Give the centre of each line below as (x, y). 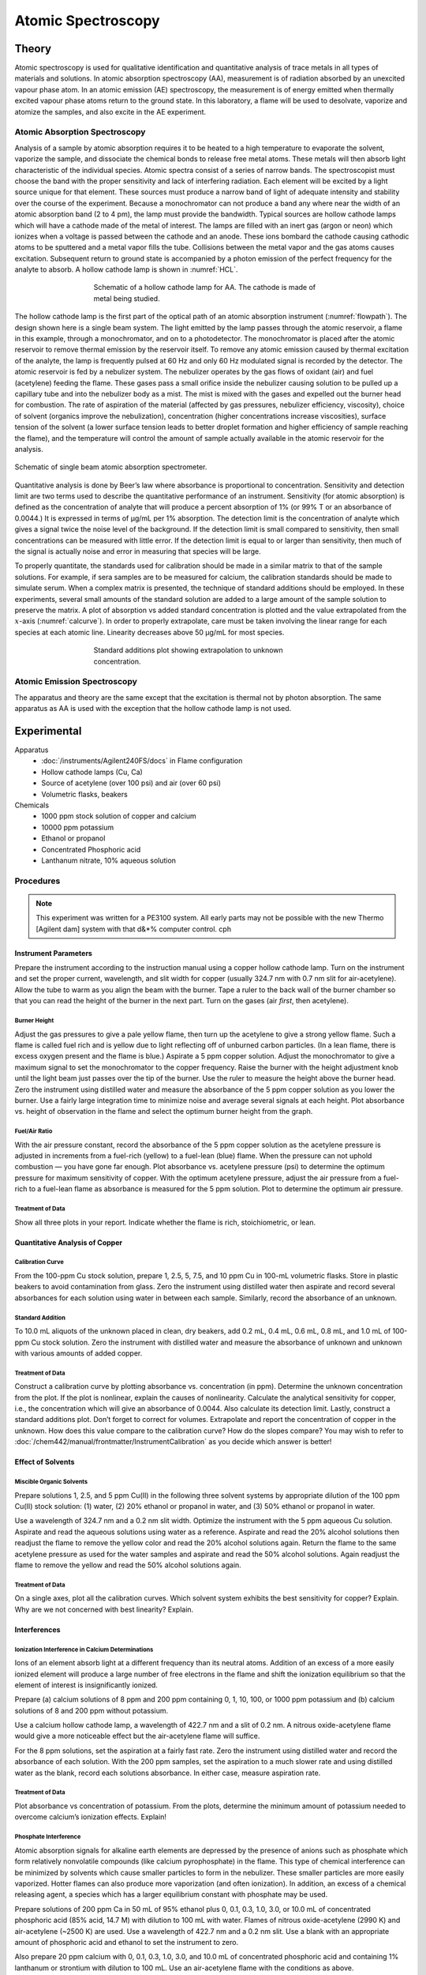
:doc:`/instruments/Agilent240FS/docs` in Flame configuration (142, 761)
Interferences (37, 1629)
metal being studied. (127, 298)
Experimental (48, 731)
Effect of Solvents (45, 1462)
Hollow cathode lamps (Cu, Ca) (92, 772)
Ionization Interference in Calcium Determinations (84, 1650)
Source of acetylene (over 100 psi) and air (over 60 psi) (131, 783)
